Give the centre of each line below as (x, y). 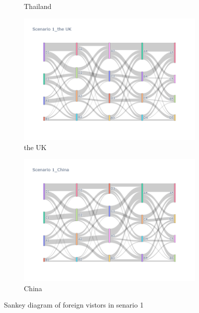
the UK (35, 147)
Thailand (38, 6)
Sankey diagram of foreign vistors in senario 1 (74, 305)
